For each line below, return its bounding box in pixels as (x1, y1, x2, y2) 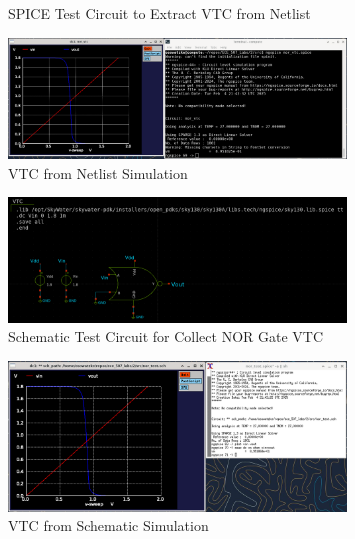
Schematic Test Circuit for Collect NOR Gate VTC (8, 326, 324, 347)
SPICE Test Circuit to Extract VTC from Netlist (8, 3, 311, 23)
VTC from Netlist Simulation (8, 162, 188, 183)
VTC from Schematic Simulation (8, 515, 209, 536)
